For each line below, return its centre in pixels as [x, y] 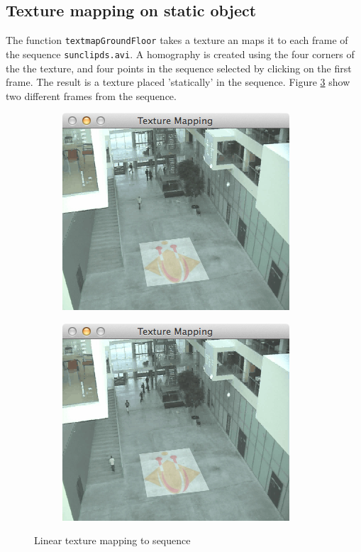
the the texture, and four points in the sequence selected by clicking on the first [179, 68]
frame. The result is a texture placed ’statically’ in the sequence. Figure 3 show [178, 82]
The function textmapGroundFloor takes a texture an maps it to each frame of [177, 40]
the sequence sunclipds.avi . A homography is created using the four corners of [180, 54]
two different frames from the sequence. [91, 95]
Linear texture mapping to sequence [112, 540]
